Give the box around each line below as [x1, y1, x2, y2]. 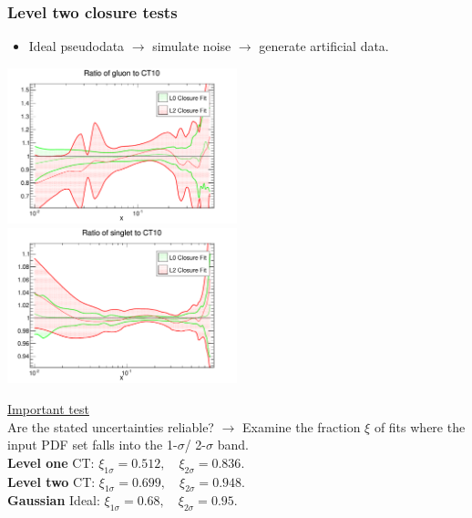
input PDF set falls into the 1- [7, 435, 178, 454]
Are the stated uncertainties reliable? [7, 417, 214, 436]
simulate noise [152, 36, 231, 56]
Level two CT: [7, 471, 96, 491]
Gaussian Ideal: [7, 491, 100, 510]
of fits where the [374, 417, 466, 436]
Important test [7, 399, 89, 419]
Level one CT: [7, 452, 95, 471]
